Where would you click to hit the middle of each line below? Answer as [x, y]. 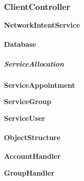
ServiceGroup [28, 101]
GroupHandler [29, 172]
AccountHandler [32, 156]
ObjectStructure [32, 137]
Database [20, 44]
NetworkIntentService [42, 25]
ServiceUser [25, 118]
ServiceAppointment [40, 85]
